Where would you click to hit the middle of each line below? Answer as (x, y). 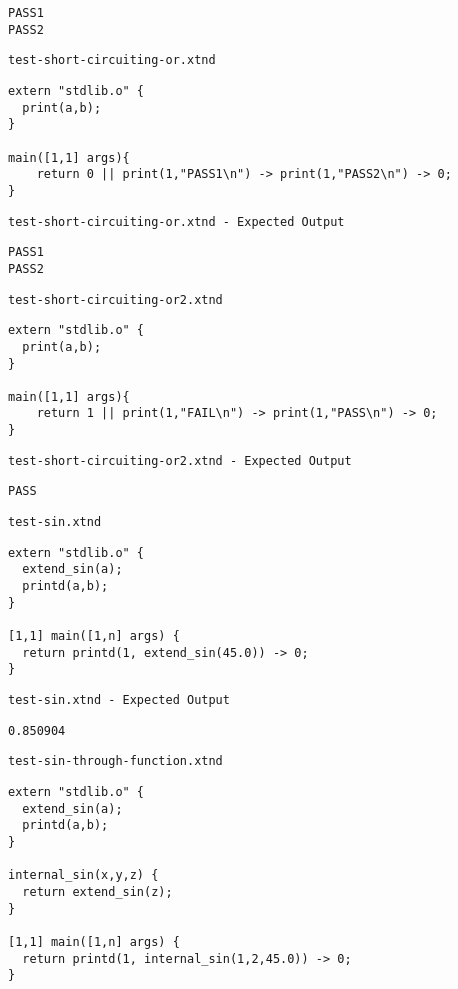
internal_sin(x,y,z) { (83, 875)
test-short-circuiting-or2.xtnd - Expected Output (180, 460)
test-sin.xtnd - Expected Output (119, 700)
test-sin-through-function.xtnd (115, 761)
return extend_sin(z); (97, 891)
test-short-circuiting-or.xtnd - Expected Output (176, 221)
